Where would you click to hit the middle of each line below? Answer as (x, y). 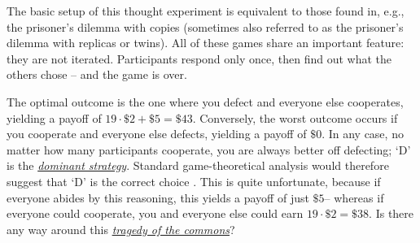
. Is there (392, 213)
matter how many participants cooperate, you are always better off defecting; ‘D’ (209, 149)
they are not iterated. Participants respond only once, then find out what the (199, 58)
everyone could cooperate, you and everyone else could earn (155, 213)
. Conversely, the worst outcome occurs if (295, 117)
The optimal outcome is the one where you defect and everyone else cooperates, (205, 101)
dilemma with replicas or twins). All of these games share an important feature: (206, 43)
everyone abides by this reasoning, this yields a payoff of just (158, 197)
